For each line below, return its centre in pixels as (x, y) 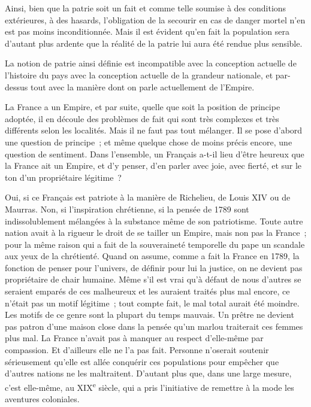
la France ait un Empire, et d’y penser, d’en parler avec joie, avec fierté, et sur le (153, 165)
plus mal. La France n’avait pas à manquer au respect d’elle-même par (134, 338)
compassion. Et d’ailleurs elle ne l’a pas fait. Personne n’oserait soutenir (137, 350)
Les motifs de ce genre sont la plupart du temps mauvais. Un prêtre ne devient (150, 315)
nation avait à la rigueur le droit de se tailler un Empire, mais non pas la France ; (156, 233)
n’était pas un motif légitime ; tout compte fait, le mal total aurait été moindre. (152, 303)
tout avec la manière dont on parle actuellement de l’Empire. (142, 86)
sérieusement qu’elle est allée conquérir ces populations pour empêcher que (142, 361)
